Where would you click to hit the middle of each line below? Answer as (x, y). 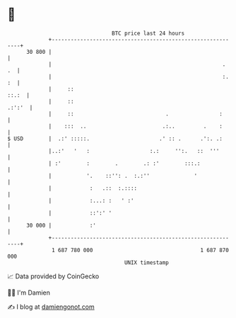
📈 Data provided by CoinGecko (53, 276)
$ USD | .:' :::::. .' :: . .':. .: (115, 138)
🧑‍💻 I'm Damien (29, 293)
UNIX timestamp (147, 262)
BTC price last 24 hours (148, 33)
